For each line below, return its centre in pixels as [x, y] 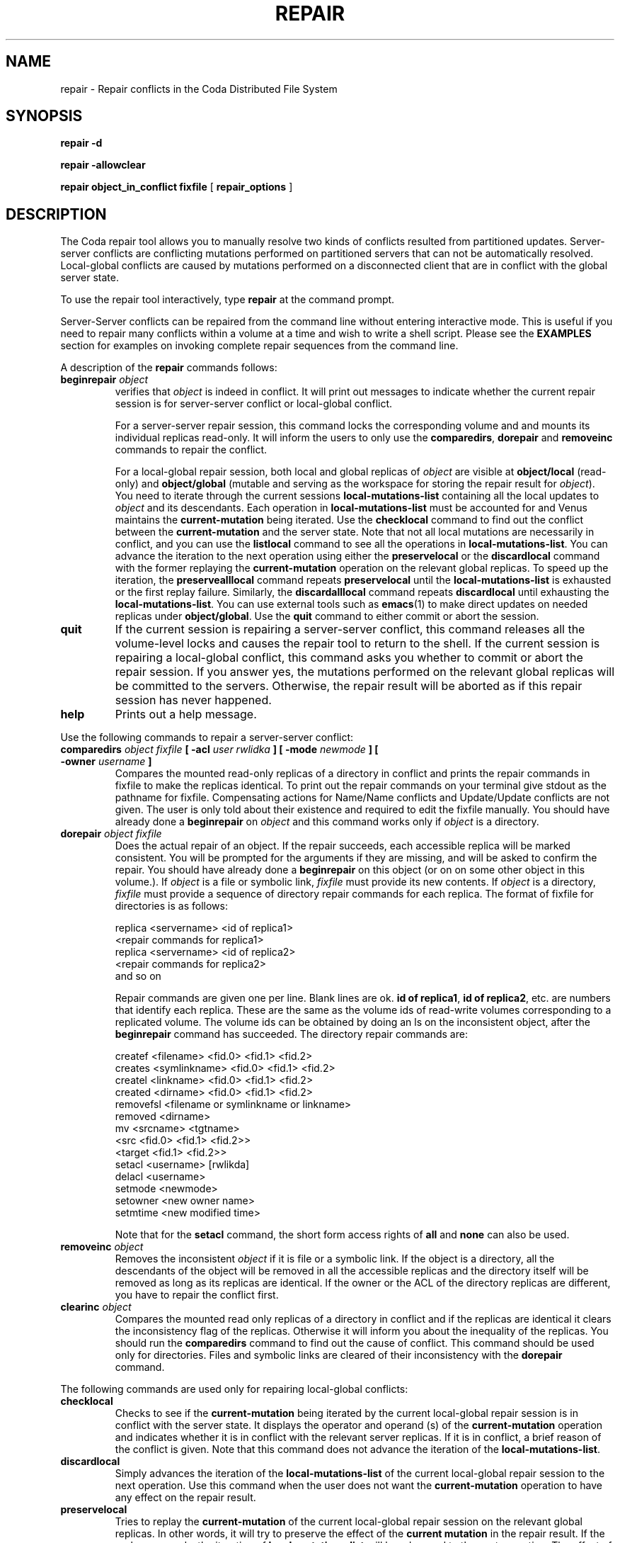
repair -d [81, 143]
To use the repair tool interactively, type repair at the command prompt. [228, 300]
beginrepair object [104, 380]
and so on [138, 976]
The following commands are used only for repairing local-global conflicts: [234, 1389]
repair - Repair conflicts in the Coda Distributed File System [199, 89]
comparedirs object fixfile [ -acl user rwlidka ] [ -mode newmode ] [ [219, 750]
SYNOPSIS [44, 116]
